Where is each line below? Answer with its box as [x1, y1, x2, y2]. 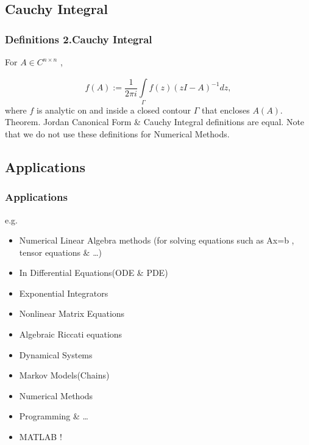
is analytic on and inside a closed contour [37, 103, 191, 116]
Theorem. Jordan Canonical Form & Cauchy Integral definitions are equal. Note [5, 115, 305, 128]
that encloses [202, 103, 250, 116]
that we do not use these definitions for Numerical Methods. [5, 127, 230, 140]
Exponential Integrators [19, 286, 108, 299]
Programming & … [19, 410, 88, 422]
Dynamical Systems [19, 348, 93, 361]
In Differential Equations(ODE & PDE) [19, 266, 168, 279]
